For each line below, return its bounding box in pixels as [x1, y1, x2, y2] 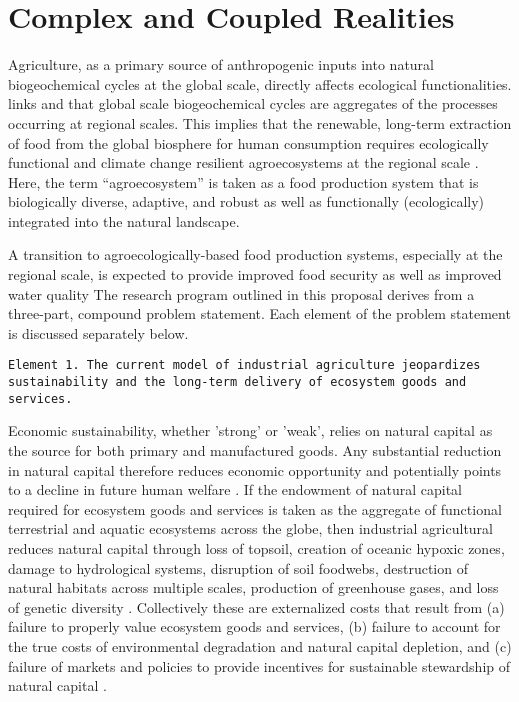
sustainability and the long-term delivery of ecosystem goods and [8, 375, 467, 390]
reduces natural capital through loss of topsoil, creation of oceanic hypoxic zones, [8, 537, 505, 558]
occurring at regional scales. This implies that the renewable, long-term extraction [8, 112, 512, 133]
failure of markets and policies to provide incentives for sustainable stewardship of [8, 655, 511, 676]
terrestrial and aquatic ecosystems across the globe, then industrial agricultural [8, 518, 493, 539]
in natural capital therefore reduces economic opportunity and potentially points [8, 459, 502, 480]
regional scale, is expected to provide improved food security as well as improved [8, 264, 502, 285]
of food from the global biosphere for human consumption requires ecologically [8, 132, 489, 153]
